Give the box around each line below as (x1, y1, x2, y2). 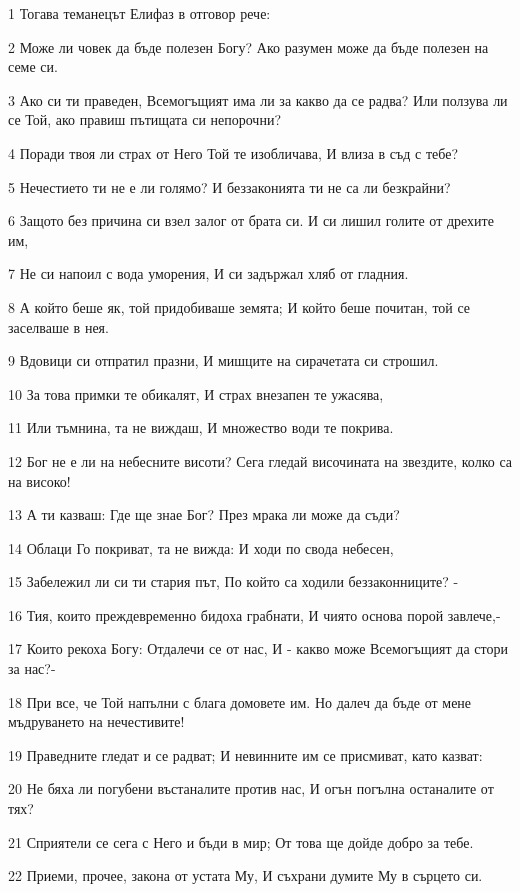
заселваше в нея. (8, 316, 109, 337)
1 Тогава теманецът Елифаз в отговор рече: (8, 3, 271, 23)
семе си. (8, 56, 58, 77)
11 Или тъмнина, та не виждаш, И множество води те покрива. (8, 417, 394, 438)
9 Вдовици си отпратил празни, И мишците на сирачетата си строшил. (8, 350, 439, 371)
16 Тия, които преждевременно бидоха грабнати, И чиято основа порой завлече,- (8, 604, 501, 625)
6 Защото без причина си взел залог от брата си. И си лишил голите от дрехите (8, 210, 494, 231)
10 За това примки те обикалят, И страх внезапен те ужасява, (8, 383, 384, 404)
